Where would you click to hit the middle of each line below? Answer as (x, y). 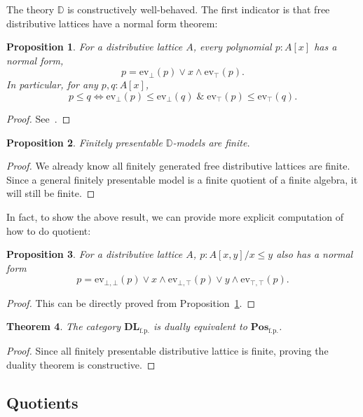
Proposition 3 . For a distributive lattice (95, 254)
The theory (30, 9)
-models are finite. (211, 142)
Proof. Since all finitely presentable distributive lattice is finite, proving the (167, 351)
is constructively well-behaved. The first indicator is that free (199, 9)
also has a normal (315, 254)
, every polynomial (232, 47)
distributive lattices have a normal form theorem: (112, 23)
